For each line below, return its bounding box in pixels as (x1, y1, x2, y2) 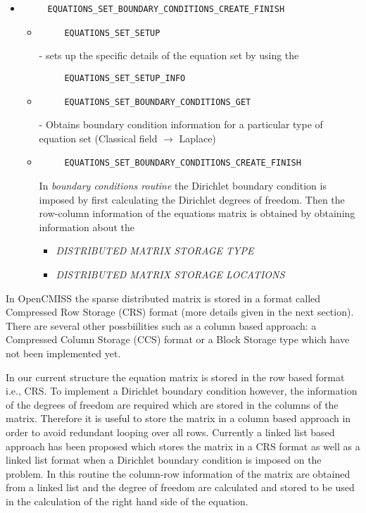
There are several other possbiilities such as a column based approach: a (6, 318, 317, 333)
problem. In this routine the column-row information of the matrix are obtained (6, 466, 351, 481)
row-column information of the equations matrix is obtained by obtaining (39, 206, 355, 221)
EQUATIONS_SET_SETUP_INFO (64, 73, 186, 83)
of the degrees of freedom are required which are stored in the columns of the (6, 397, 339, 412)
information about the (39, 219, 135, 234)
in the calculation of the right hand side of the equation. (6, 493, 248, 508)
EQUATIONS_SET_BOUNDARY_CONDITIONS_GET (64, 97, 251, 107)
